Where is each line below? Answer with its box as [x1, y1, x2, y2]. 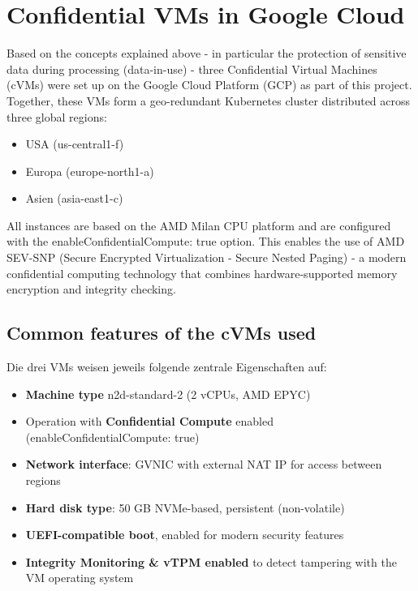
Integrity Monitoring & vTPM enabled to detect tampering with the [25, 553, 397, 570]
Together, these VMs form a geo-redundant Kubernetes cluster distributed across [6, 92, 411, 109]
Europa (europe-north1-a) [25, 162, 154, 179]
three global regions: [6, 108, 107, 125]
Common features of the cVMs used [6, 320, 317, 345]
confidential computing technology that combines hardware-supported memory [6, 264, 398, 281]
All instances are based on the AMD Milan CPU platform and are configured [6, 216, 391, 233]
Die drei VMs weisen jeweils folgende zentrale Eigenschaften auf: [6, 358, 327, 375]
